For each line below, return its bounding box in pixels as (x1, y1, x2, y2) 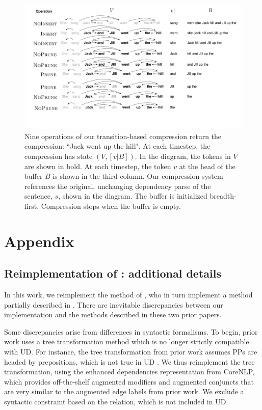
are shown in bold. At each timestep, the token (24, 160, 171, 171)
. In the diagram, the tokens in (135, 150, 231, 161)
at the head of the (179, 160, 235, 171)
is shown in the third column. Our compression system (53, 171, 223, 181)
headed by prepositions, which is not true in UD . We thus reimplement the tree (4, 356, 255, 367)
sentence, (24, 190, 53, 201)
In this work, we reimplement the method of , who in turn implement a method (4, 289, 253, 300)
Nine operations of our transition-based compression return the (24, 130, 222, 141)
